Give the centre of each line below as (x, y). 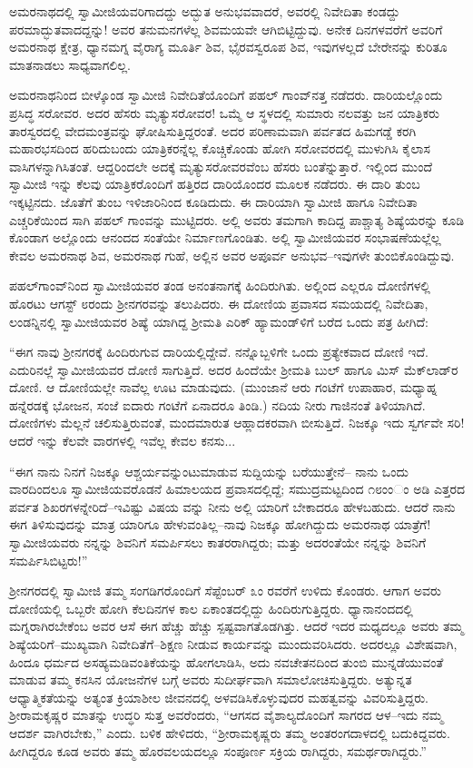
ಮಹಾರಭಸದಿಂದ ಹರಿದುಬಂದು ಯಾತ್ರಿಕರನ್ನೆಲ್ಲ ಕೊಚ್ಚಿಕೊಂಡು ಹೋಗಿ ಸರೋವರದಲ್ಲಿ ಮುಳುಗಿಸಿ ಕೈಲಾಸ (220, 148)
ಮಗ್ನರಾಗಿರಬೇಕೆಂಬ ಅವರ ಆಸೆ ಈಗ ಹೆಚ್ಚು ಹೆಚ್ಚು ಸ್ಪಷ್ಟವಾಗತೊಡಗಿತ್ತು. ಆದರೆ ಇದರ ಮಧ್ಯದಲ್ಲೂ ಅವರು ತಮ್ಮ (236, 626)
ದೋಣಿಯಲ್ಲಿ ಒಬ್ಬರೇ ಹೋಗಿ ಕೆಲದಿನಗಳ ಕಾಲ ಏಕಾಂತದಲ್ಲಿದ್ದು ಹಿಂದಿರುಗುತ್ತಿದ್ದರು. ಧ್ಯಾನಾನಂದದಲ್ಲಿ (211, 608)
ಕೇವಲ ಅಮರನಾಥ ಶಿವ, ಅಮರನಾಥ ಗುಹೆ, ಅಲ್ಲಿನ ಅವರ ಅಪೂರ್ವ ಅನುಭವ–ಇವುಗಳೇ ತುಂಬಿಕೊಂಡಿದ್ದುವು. (232, 255)
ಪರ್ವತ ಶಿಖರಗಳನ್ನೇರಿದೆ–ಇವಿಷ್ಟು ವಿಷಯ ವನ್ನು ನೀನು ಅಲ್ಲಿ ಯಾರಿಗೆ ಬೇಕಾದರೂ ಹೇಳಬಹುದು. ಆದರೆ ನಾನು (232, 506)
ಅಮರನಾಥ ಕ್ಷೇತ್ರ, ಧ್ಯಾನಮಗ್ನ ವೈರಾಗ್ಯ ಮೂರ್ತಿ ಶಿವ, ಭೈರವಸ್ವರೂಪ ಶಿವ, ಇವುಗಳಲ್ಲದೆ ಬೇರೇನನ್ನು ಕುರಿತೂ (228, 47)
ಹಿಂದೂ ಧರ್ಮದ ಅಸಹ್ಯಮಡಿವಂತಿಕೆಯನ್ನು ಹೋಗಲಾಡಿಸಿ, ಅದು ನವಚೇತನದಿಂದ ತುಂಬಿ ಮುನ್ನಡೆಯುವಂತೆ (227, 661)
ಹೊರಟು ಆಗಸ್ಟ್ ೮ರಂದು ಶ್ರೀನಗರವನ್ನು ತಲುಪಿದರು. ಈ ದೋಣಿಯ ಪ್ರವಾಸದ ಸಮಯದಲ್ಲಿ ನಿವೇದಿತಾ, (219, 303)
